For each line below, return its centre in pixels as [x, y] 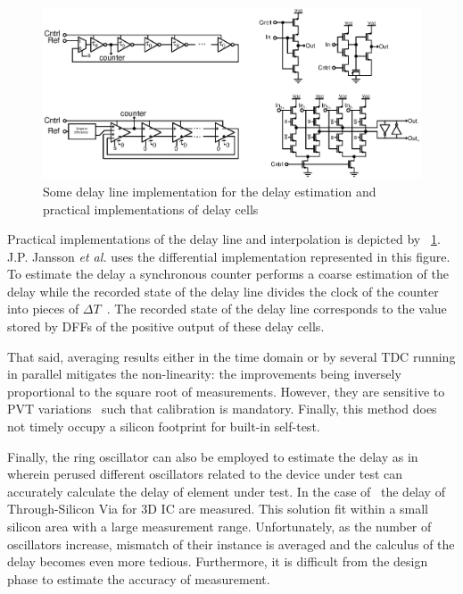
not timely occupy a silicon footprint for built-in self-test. [164, 427]
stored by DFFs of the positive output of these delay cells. [166, 326]
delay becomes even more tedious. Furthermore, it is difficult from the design [218, 561]
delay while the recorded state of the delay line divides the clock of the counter [223, 291]
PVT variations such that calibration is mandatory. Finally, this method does [222, 409]
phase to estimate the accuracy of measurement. [139, 578]
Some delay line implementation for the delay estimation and [210, 191]
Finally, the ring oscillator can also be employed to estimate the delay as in [213, 456]
